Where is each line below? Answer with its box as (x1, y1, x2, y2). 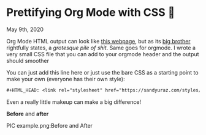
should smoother (6, 57, 49, 64)
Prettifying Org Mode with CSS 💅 (6, 5, 175, 20)
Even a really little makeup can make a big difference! (6, 98, 142, 106)
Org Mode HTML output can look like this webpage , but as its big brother (6, 37, 191, 45)
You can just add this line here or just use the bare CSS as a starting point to (6, 68, 199, 76)
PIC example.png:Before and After (6, 122, 93, 129)
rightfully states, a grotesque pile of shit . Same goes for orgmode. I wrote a (6, 44, 196, 51)
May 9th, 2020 (6, 26, 44, 33)
